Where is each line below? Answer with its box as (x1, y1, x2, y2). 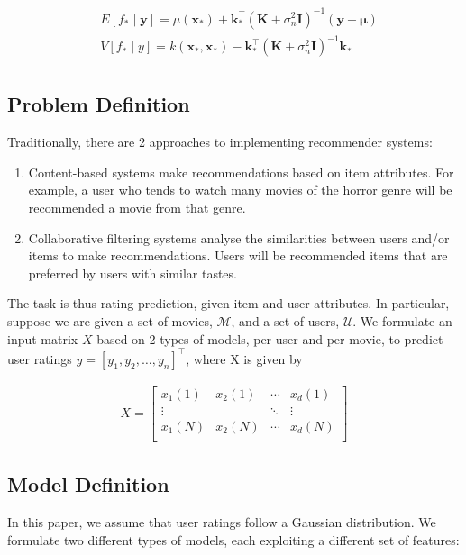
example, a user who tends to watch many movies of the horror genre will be (28, 180, 452, 199)
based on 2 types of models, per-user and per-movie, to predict (96, 329, 443, 348)
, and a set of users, (231, 312, 340, 331)
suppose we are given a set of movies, (7, 312, 213, 331)
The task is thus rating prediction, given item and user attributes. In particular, (7, 294, 450, 313)
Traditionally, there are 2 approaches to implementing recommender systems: (7, 132, 433, 151)
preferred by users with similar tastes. (28, 263, 237, 282)
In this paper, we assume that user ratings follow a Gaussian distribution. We (7, 513, 436, 532)
